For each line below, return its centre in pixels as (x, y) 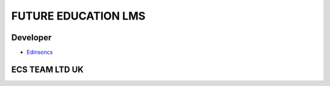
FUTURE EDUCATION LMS (79, 16)
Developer (31, 38)
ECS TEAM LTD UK (47, 69)
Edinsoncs (40, 52)
